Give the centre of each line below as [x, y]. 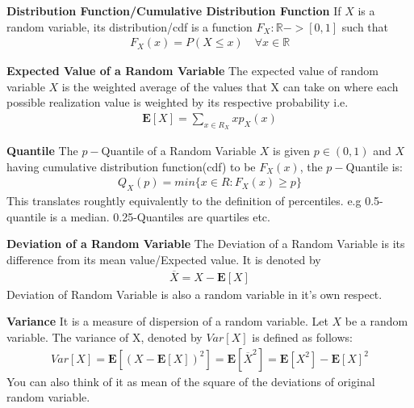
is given [292, 151]
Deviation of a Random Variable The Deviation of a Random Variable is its [206, 244]
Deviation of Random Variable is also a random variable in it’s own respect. [194, 294]
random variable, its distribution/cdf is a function [130, 26]
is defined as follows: [302, 337]
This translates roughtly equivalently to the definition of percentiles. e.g [184, 201]
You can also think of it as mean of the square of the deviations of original [191, 381]
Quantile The [42, 151]
